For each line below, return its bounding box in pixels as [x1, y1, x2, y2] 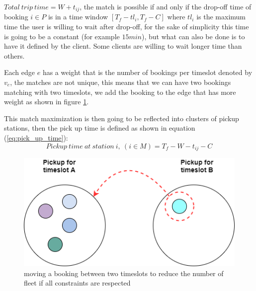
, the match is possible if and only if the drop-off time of [80, 1, 252, 11]
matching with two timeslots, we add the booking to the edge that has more [4, 86, 236, 97]
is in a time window [48, 11, 108, 22]
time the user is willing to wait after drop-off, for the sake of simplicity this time [4, 21, 249, 32]
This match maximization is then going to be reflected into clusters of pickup [4, 113, 239, 123]
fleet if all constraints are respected [24, 278, 131, 288]
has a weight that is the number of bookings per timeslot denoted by [42, 67, 253, 77]
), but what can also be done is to [141, 31, 245, 41]
